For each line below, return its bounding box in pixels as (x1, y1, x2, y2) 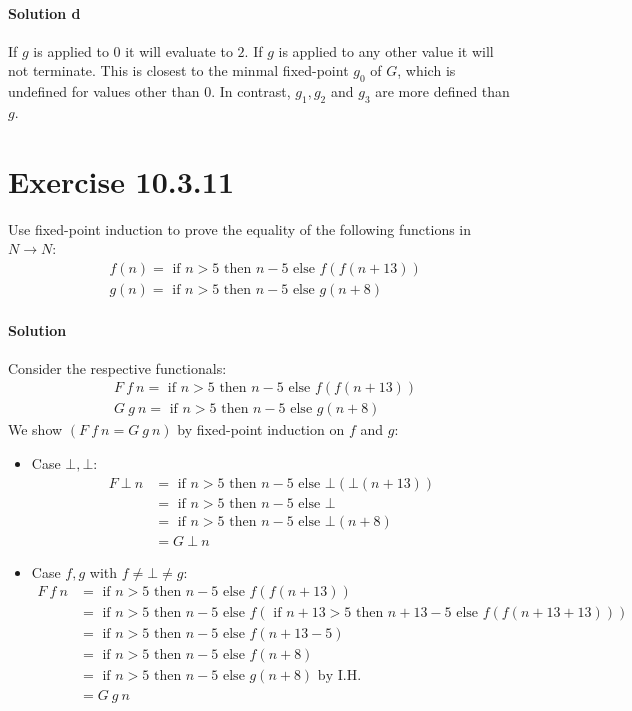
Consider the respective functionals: (8, 357, 227, 378)
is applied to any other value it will (278, 40, 494, 61)
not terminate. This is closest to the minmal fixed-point (8, 60, 349, 81)
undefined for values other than (8, 81, 200, 102)
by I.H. (317, 669, 362, 684)
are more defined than (375, 81, 510, 102)
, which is (397, 60, 456, 81)
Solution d (8, 2, 81, 23)
